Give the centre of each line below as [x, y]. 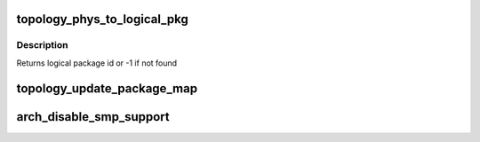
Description [42, 45]
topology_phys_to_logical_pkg [102, 19]
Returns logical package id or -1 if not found [97, 63]
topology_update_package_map [107, 88]
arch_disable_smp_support [93, 117]
